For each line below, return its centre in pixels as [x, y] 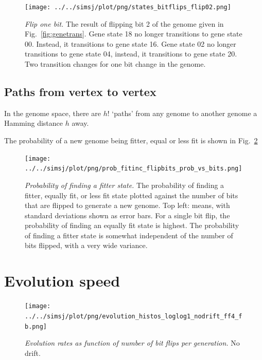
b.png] [36, 326]
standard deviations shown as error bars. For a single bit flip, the [127, 215]
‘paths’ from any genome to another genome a [185, 113]
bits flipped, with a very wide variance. [86, 245]
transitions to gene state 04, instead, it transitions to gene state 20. [131, 54]
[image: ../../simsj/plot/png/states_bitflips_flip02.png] [128, 7]
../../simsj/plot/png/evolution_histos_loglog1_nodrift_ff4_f [134, 316]
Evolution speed [62, 281]
